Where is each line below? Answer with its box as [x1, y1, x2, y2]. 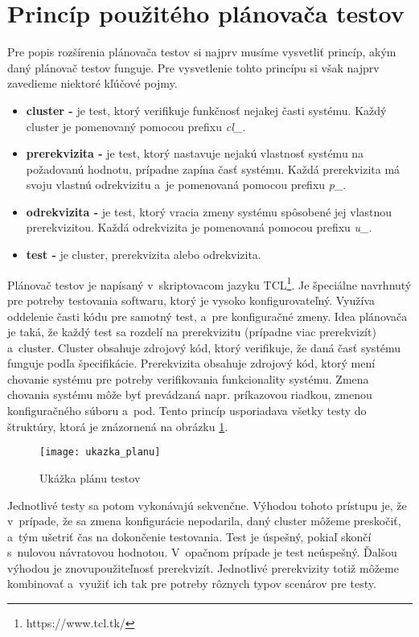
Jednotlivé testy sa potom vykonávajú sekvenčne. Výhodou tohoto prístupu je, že [7, 496, 407, 513]
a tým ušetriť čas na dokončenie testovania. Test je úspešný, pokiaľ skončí [7, 528, 372, 545]
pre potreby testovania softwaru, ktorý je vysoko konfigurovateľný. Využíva [7, 291, 376, 308]
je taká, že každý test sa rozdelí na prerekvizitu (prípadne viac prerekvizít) [7, 323, 376, 340]
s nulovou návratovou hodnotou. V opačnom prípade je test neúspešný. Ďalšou [7, 544, 397, 561]
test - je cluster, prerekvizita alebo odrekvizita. [26, 246, 261, 263]
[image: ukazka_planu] [39, 446, 161, 458]
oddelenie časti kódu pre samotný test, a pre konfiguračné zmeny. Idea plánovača [7, 307, 408, 324]
